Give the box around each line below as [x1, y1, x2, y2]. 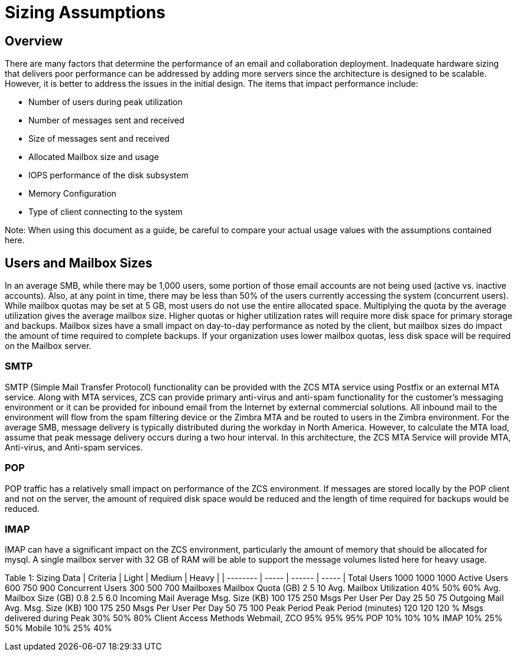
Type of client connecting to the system [28, 207, 183, 217]
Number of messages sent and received [28, 115, 184, 126]
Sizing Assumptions [5, 2, 166, 22]
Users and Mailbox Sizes [5, 255, 152, 270]
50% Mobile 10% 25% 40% [5, 623, 112, 634]
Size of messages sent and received [28, 133, 170, 144]
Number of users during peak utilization [28, 97, 183, 107]
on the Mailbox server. [5, 341, 92, 351]
